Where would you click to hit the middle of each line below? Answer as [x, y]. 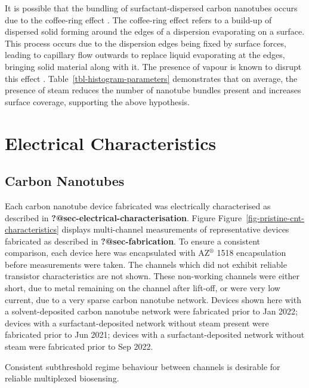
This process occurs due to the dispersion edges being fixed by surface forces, [146, 43]
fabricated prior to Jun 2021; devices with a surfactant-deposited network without [155, 334]
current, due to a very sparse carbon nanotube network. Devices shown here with [153, 299]
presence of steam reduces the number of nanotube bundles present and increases [153, 90]
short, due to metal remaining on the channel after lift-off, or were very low [143, 288]
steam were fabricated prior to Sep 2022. [79, 346]
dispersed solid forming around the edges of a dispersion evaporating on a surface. [155, 31]
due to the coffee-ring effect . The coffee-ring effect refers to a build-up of [138, 19]
